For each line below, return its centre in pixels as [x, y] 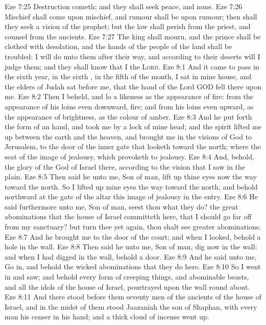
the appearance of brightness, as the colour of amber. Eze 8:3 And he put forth [128, 116]
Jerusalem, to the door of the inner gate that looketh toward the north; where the [133, 146]
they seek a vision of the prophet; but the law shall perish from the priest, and [128, 26]
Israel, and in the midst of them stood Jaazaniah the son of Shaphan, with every [131, 306]
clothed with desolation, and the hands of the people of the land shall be [118, 46]
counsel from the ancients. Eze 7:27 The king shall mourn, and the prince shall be [133, 36]
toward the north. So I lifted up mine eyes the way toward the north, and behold [131, 186]
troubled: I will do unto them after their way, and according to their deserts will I [132, 56]
